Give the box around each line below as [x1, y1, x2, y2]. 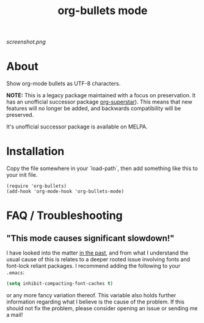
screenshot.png [6, 38, 46, 46]
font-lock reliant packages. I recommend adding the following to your [6, 262, 181, 270]
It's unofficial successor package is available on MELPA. [6, 123, 148, 130]
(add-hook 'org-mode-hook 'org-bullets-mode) [6, 188, 124, 195]
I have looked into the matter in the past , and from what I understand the [6, 249, 189, 257]
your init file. [6, 171, 38, 179]
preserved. [6, 111, 34, 119]
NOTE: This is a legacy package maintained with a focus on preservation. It [6, 92, 196, 99]
